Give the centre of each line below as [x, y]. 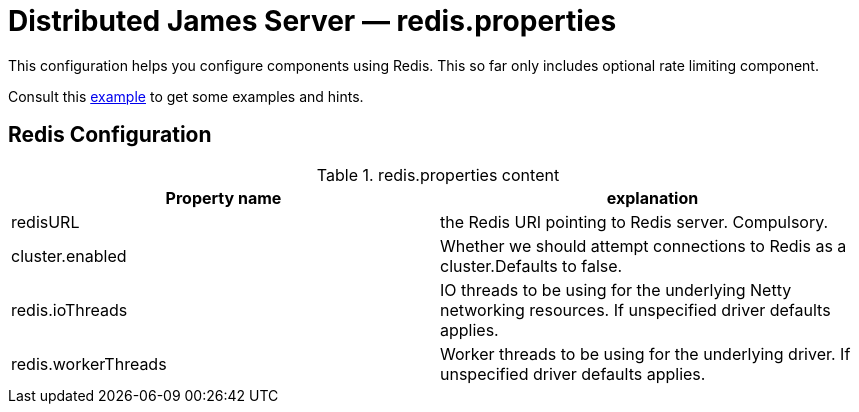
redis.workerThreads [89, 363]
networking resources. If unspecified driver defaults [635, 309]
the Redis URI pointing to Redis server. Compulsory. [634, 221]
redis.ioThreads [69, 309]
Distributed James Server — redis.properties [312, 21]
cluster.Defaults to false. [531, 265]
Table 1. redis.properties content [438, 174]
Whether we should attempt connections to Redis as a [643, 245]
